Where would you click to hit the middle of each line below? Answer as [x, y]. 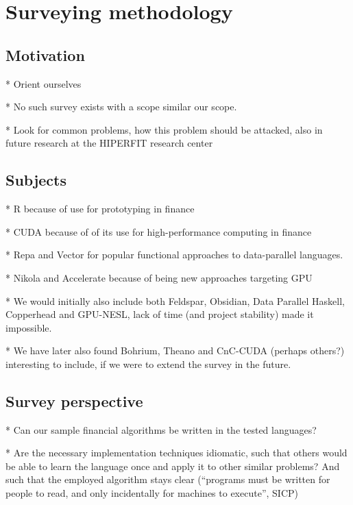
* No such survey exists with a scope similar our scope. [121, 107]
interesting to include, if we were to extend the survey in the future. [148, 364]
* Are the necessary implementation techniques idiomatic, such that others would [176, 453]
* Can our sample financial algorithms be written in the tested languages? [161, 429]
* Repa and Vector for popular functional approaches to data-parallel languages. [174, 255]
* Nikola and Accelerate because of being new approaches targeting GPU [159, 277]
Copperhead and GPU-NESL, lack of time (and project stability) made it [160, 314]
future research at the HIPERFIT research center [109, 143]
